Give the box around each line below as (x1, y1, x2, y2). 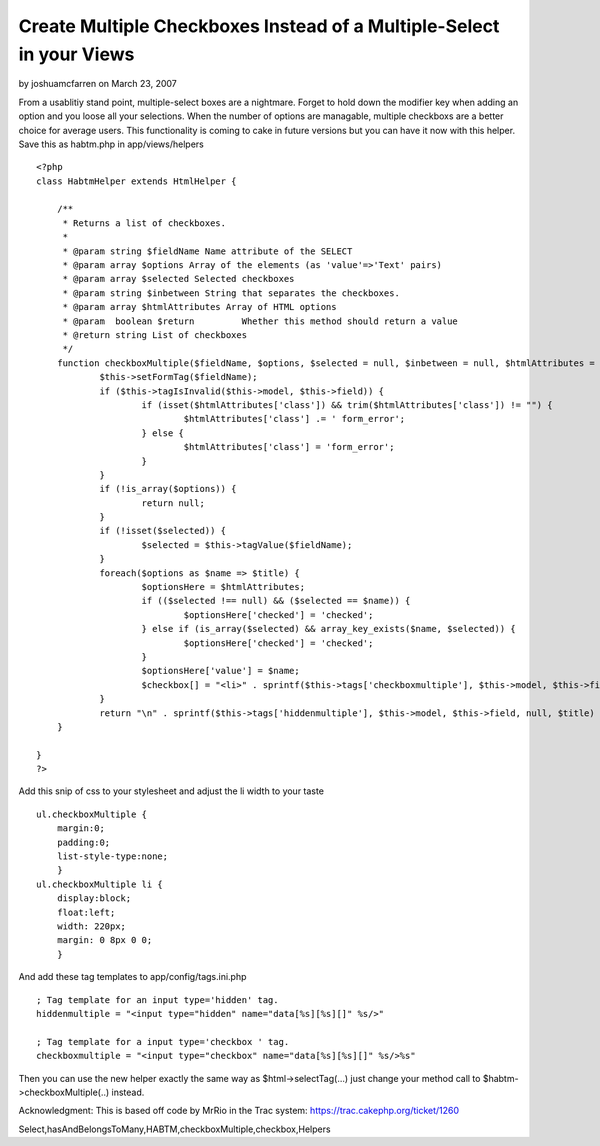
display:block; (56, 893, 132, 904)
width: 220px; (56, 921, 127, 932)
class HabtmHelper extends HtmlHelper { (36, 175, 237, 187)
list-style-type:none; (56, 851, 169, 862)
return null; (141, 497, 205, 509)
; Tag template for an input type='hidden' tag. (36, 994, 279, 1005)
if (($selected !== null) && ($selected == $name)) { (141, 595, 411, 607)
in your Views (18, 43, 135, 65)
